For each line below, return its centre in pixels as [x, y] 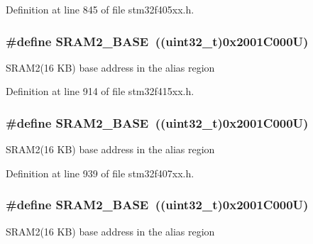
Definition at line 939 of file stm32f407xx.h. [100, 173]
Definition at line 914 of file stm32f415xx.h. [100, 91]
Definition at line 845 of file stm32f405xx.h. [100, 9]
